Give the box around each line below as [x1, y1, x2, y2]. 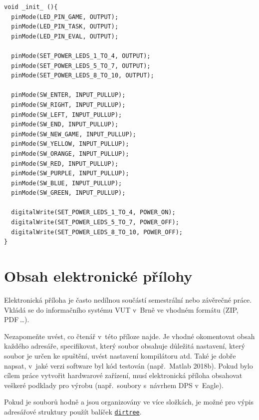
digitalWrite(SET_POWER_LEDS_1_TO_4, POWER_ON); [11, 209, 176, 216]
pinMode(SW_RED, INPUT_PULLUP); [11, 160, 119, 167]
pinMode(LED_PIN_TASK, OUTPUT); [11, 23, 119, 30]
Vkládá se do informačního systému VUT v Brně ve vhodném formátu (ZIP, [4, 304, 239, 315]
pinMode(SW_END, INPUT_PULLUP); [11, 121, 119, 128]
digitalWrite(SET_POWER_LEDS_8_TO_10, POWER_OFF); [11, 228, 183, 236]
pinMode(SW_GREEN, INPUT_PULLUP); [11, 189, 126, 197]
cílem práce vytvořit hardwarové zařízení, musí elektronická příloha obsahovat [4, 370, 243, 381]
